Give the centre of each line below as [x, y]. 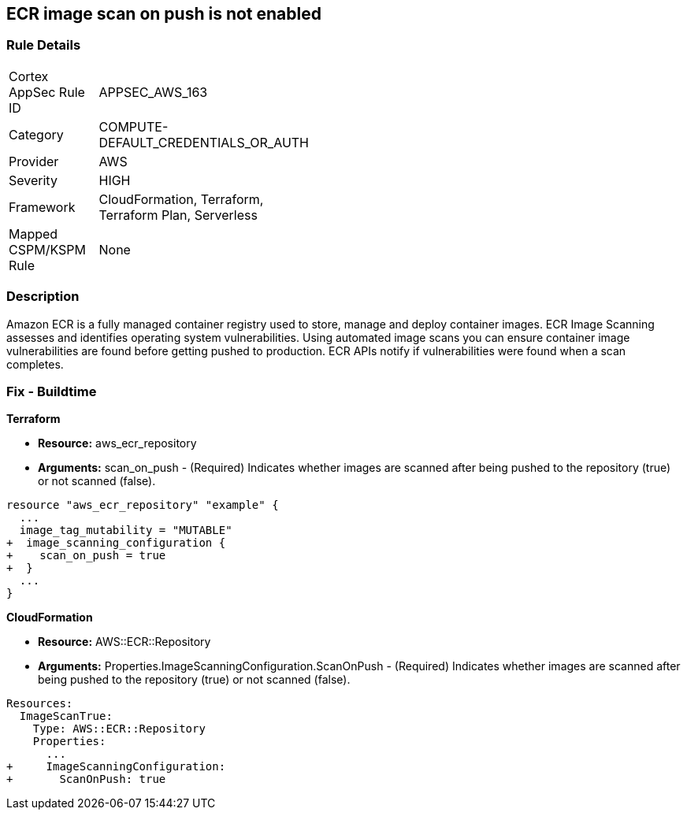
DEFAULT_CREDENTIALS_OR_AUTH [204, 142]
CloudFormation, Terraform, [181, 199]
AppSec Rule [47, 92]
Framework [42, 207]
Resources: [40, 704]
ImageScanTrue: [66, 716]
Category [36, 134]
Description [43, 297]
